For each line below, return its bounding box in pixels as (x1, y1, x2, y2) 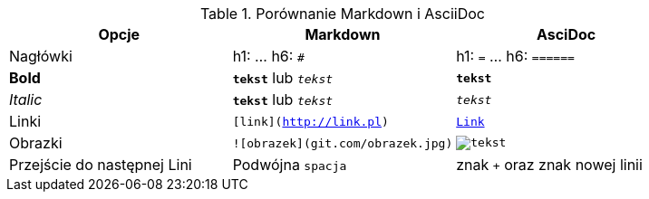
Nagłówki (9, 47, 73, 65)
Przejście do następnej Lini (9, 156, 192, 174)
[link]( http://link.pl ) (232, 114, 389, 128)
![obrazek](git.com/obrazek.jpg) (232, 136, 453, 150)
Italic (9, 90, 43, 109)
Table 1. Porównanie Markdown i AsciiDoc (199, 5, 485, 23)
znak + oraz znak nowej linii (456, 156, 643, 174)
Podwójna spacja (232, 156, 347, 174)
